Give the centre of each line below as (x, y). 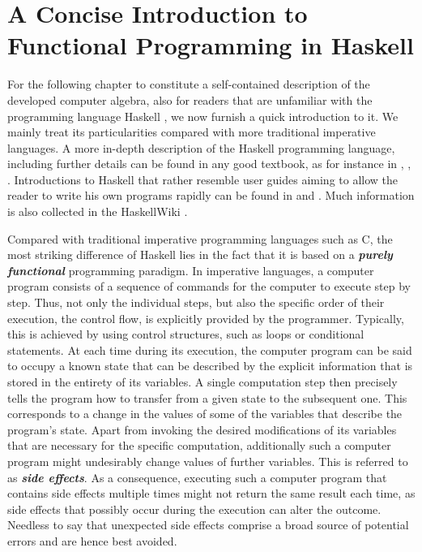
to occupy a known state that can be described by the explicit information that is (210, 366)
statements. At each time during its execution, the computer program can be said (210, 349)
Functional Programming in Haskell (211, 45)
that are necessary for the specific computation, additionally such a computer (199, 445)
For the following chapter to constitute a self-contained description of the (189, 84)
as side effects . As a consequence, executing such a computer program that (197, 477)
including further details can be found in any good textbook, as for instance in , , (209, 164)
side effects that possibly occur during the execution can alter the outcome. (194, 509)
